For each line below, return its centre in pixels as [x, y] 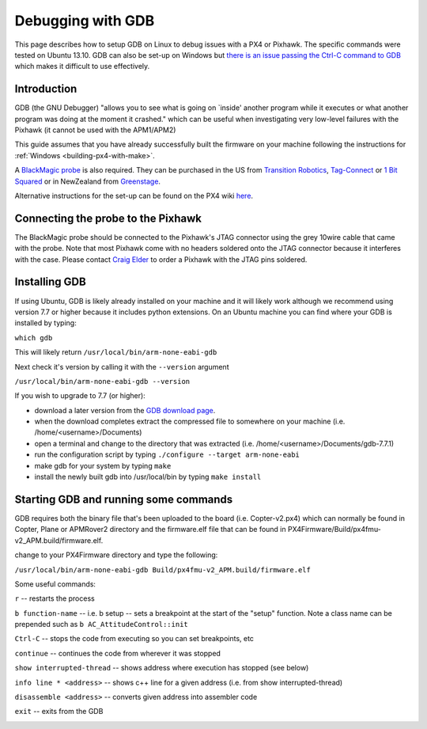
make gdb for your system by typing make [103, 465]
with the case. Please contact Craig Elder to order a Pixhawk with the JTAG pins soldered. [161, 259]
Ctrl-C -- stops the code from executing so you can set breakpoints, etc [134, 639]
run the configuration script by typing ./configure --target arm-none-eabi [167, 454]
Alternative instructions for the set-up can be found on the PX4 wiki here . [134, 196]
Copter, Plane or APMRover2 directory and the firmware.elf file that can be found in [150, 530]
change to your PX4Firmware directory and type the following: [116, 555]
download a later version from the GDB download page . [125, 410]
